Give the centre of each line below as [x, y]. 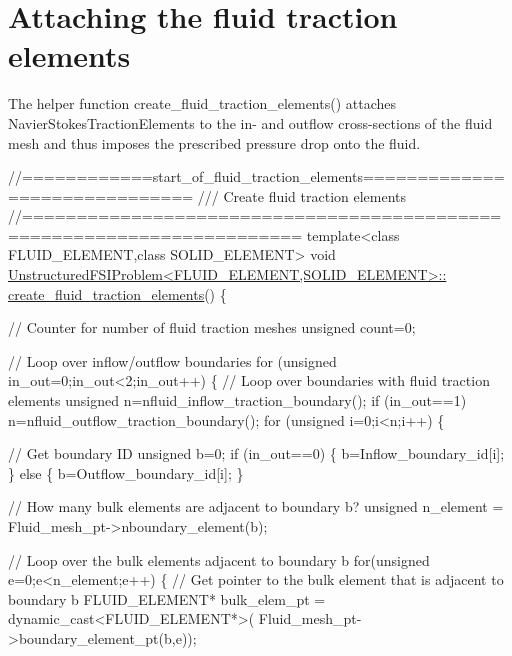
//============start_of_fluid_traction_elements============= [256, 176]
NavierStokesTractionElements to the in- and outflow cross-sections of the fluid [250, 122]
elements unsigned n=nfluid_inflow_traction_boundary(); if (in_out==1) [237, 400]
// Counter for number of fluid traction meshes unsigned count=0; [212, 327]
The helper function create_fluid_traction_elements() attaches [202, 103]
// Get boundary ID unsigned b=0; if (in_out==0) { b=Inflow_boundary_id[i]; [256, 453]
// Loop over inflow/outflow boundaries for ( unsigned [172, 360]
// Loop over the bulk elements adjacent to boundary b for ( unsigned [219, 559]
